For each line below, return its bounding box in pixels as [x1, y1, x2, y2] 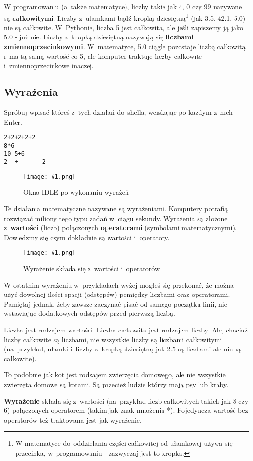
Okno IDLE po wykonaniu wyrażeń [23, 187, 129, 197]
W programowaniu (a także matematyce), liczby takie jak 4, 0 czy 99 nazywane [4, 1, 242, 11]
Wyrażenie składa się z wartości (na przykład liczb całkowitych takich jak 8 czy [4, 395, 249, 406]
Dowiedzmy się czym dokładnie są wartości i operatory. [4, 232, 170, 242]
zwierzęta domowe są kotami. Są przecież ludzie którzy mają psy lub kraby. [4, 379, 229, 389]
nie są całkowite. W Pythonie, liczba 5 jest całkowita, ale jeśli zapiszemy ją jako [4, 22, 244, 32]
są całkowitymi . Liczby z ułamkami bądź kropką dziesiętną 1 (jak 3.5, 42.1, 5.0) [4, 11, 246, 23]
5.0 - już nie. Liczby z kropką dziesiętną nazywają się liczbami [4, 32, 194, 42]
